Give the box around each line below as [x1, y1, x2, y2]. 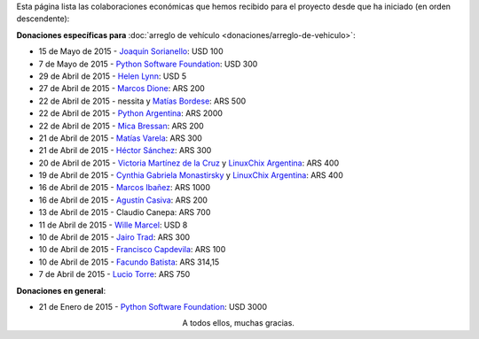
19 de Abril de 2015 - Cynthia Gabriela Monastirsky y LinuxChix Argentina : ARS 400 [38, 170, 343, 181]
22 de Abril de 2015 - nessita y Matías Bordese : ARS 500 [38, 96, 247, 106]
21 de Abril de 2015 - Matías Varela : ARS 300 [38, 133, 203, 143]
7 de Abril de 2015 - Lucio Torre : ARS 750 [38, 269, 191, 280]
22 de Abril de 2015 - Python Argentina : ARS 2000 [38, 108, 224, 119]
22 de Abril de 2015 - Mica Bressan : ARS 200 [38, 120, 204, 131]
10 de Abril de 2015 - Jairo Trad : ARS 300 [38, 232, 191, 243]
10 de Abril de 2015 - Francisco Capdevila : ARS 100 [38, 244, 226, 255]
